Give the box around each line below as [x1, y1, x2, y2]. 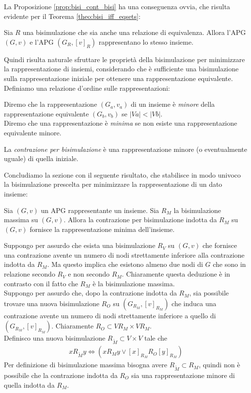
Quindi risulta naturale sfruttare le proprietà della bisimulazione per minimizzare [4, 54, 245, 64]
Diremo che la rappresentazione [4, 99, 97, 109]
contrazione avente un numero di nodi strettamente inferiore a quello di [4, 310, 216, 320]
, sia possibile [189, 288, 229, 298]
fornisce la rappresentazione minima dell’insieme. [30, 224, 175, 234]
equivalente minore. [4, 127, 62, 137]
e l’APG [30, 36, 54, 47]
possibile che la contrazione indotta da [4, 370, 118, 380]
